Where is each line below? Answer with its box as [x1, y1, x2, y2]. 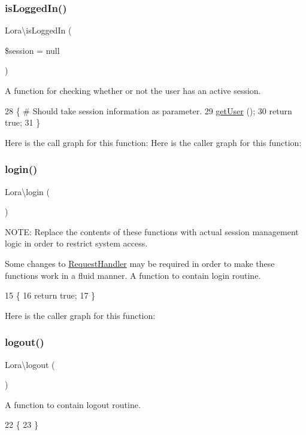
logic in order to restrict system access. [5, 237, 148, 250]
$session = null [5, 44, 60, 56]
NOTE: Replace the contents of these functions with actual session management [5, 225, 299, 238]
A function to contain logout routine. [5, 398, 141, 410]
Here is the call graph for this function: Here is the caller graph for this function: [5, 136, 302, 148]
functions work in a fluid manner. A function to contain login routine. [5, 269, 261, 281]
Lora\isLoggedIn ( [5, 24, 72, 36]
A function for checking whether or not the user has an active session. [5, 84, 261, 96]
